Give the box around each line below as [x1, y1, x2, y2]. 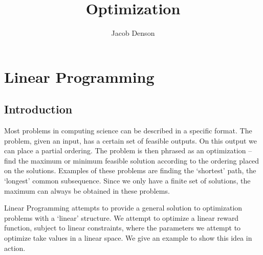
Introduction [4, 101, 73, 117]
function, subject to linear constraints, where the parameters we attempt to [4, 222, 241, 233]
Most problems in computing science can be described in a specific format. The [4, 125, 252, 136]
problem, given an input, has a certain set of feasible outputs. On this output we [4, 135, 257, 146]
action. [4, 242, 26, 253]
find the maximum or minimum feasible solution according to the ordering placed [4, 155, 259, 166]
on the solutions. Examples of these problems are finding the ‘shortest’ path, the [4, 165, 256, 176]
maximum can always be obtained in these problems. [4, 185, 170, 196]
